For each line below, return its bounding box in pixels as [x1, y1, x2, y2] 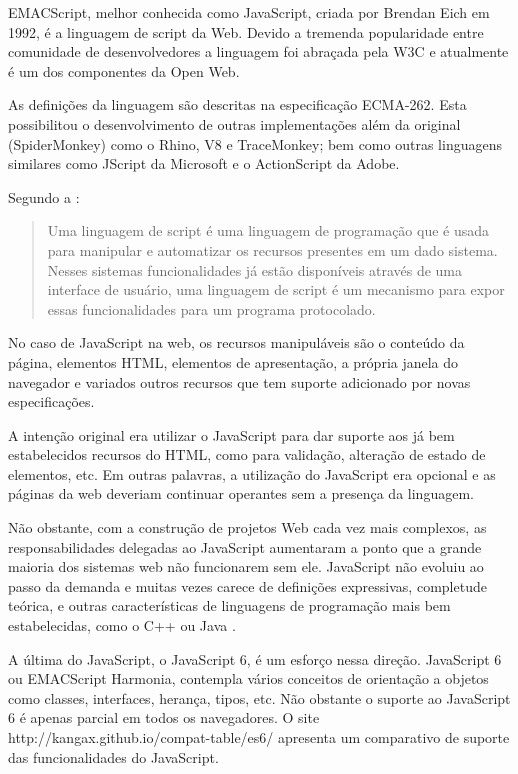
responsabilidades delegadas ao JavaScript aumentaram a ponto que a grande [8, 536, 482, 557]
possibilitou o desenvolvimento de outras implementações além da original [8, 113, 461, 134]
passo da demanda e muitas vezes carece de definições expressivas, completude [8, 575, 487, 596]
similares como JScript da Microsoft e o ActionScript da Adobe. [8, 153, 400, 174]
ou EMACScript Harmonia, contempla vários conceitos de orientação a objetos [8, 668, 489, 689]
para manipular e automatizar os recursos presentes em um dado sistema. [47, 239, 498, 260]
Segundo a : [8, 186, 80, 207]
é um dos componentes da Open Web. [8, 60, 240, 81]
